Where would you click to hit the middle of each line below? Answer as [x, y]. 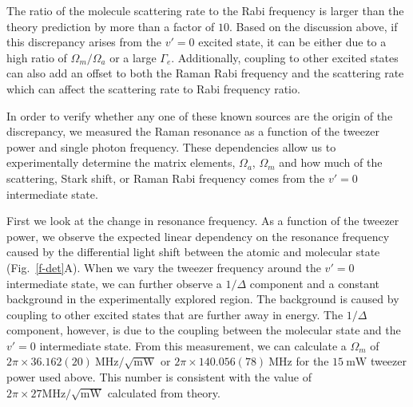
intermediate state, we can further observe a [114, 283]
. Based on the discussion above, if [314, 26]
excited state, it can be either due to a [292, 42]
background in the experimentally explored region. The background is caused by [203, 299]
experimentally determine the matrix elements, [121, 162]
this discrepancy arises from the [84, 42]
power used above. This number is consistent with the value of [159, 377]
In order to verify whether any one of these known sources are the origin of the [200, 115]
